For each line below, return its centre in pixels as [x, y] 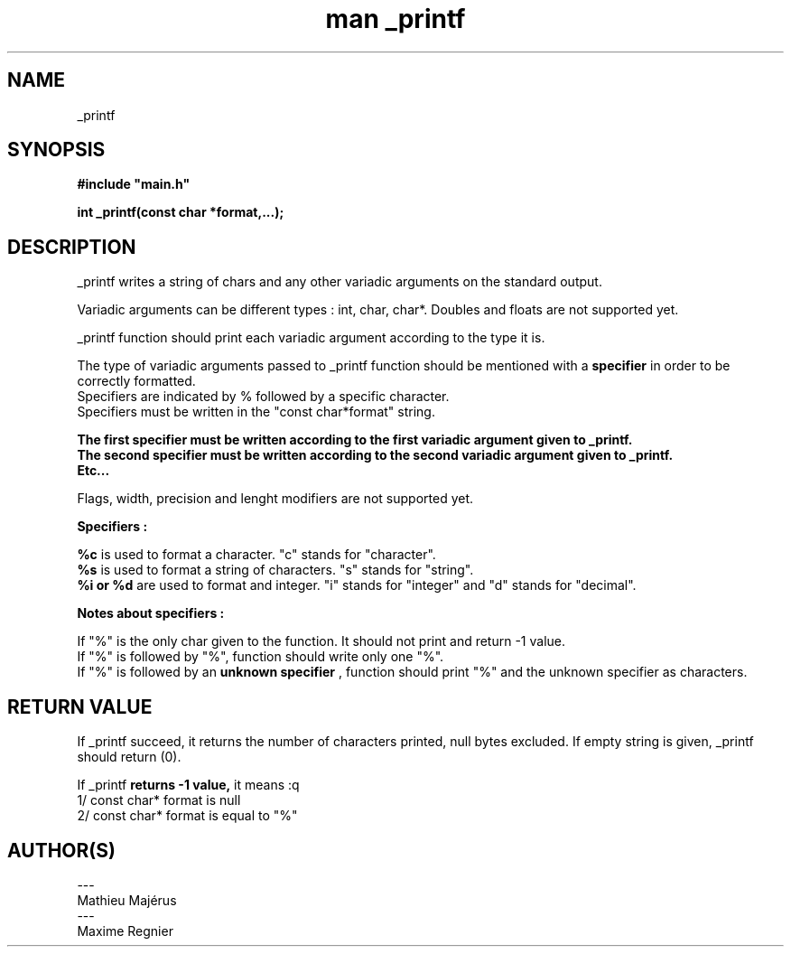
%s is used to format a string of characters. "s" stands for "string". [275, 570]
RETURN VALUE [80, 706]
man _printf [395, 19]
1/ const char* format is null [159, 800]
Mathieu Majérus [127, 900]
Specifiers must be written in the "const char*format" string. [256, 412]
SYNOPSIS [56, 150]
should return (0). [129, 757]
